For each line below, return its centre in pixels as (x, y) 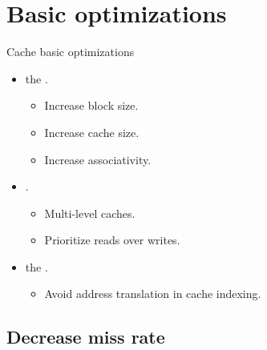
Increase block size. (91, 105)
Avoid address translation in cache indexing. (153, 294)
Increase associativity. (98, 159)
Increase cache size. (92, 132)
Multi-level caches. (90, 213)
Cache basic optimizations (71, 52)
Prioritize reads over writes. (112, 240)
